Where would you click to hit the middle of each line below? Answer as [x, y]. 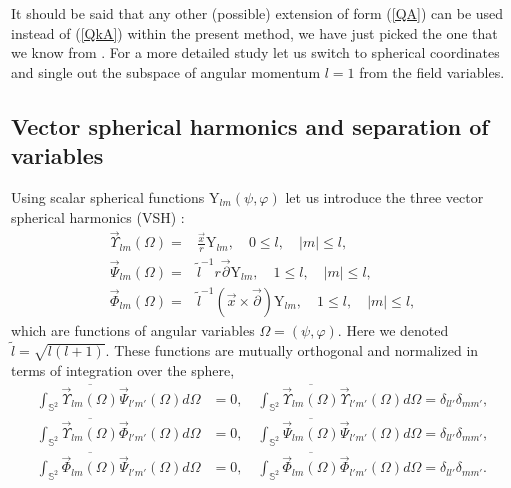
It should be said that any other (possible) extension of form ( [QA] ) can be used [257, 13]
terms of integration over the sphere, [123, 369]
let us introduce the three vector [384, 196]
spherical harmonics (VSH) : [98, 216]
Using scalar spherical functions [108, 196]
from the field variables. [432, 71]
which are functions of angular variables [133, 330]
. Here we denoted [393, 330]
